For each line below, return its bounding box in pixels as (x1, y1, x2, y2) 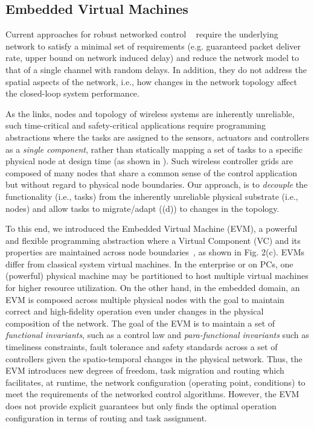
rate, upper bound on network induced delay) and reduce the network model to (5, 51, 299, 64)
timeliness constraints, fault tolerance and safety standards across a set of (5, 340, 278, 353)
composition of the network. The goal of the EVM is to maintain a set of (5, 316, 275, 329)
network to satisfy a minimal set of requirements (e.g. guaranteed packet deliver (5, 39, 301, 52)
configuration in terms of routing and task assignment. (5, 411, 207, 424)
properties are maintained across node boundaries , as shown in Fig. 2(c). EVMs (5, 246, 305, 258)
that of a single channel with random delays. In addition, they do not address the (5, 63, 307, 75)
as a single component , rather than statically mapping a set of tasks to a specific (5, 142, 303, 155)
